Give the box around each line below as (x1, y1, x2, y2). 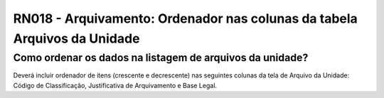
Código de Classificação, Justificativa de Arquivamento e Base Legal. (13, 81, 217, 89)
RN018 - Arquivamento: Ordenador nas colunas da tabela (13, 11, 358, 26)
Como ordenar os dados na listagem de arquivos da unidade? (13, 51, 309, 64)
